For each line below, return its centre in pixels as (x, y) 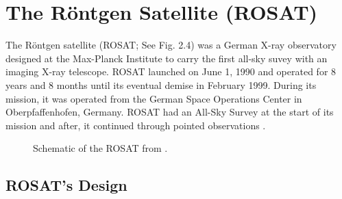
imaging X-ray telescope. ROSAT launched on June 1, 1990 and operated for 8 (171, 71)
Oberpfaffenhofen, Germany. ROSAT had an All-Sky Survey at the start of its (170, 112)
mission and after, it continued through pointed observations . (136, 125)
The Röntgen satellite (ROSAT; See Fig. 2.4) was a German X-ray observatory (171, 45)
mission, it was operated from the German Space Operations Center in (154, 98)
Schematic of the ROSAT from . (100, 148)
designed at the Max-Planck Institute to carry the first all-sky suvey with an (167, 58)
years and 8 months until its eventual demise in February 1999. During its (161, 84)
